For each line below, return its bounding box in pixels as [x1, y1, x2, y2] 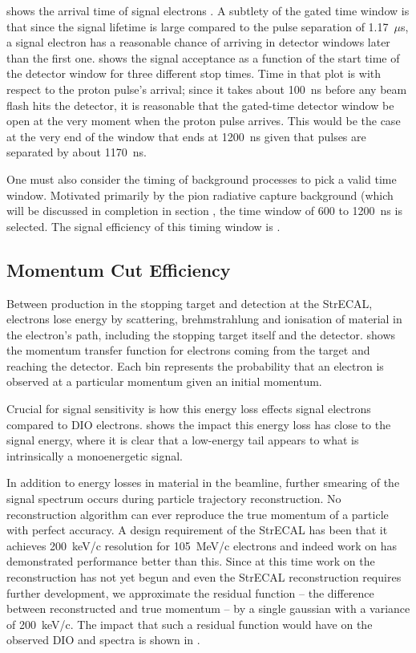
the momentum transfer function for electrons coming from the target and [6, 342, 370, 359]
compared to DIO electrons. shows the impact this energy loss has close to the [6, 416, 391, 432]
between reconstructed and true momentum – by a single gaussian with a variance [6, 600, 410, 617]
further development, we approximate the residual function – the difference [6, 584, 374, 601]
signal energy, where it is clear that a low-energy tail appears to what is [6, 432, 359, 448]
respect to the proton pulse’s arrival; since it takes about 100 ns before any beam [6, 80, 407, 97]
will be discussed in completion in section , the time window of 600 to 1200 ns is [6, 202, 402, 219]
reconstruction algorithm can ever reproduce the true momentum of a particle [6, 505, 389, 522]
